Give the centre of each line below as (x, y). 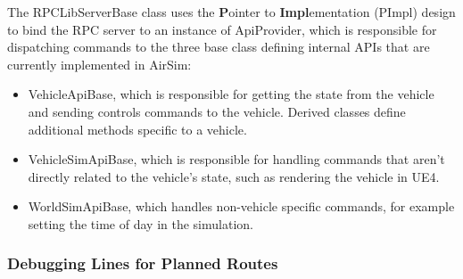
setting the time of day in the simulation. (141, 223)
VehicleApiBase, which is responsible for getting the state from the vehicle (231, 94)
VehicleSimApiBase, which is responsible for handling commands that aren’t (236, 159)
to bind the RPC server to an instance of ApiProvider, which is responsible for (222, 29)
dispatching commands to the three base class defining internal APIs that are (219, 47)
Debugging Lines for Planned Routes (143, 263)
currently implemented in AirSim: (99, 64)
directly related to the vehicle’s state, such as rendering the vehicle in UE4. (234, 176)
